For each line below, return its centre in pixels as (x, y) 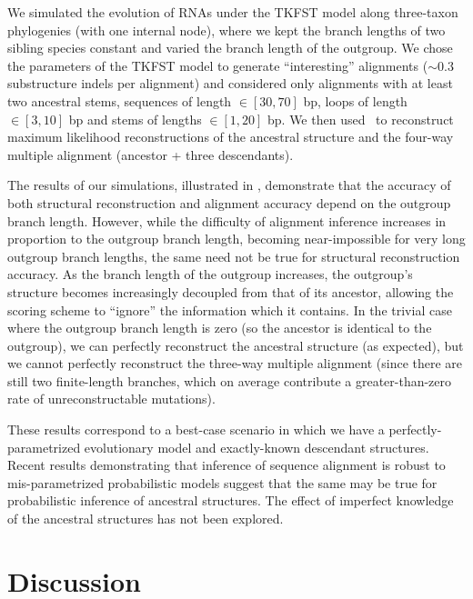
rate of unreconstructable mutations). (111, 399)
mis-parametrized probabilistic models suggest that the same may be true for (222, 482)
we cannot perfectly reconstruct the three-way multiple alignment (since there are (235, 363)
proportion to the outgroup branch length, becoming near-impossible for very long (236, 239)
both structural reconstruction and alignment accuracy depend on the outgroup (229, 202)
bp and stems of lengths (135, 119)
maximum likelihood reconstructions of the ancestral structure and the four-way (231, 137)
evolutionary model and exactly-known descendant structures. (257, 447)
